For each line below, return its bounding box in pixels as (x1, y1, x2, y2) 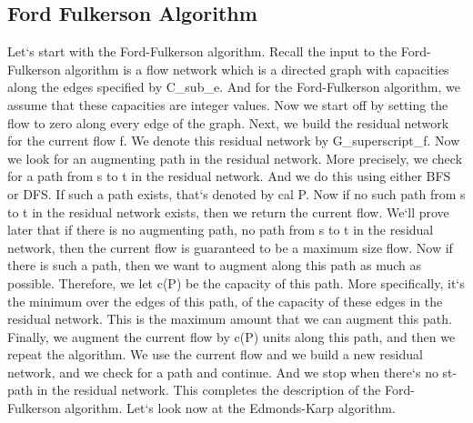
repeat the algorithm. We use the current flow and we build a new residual (7, 345, 423, 364)
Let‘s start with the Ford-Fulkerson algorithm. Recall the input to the (7, 42, 398, 61)
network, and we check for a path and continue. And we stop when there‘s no (7, 362, 438, 381)
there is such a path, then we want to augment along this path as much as (7, 256, 421, 275)
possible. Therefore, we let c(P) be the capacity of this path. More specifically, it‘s (7, 273, 465, 292)
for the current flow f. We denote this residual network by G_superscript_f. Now (7, 131, 460, 150)
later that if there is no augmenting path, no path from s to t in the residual (7, 220, 434, 239)
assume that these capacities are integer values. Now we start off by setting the (7, 95, 448, 114)
